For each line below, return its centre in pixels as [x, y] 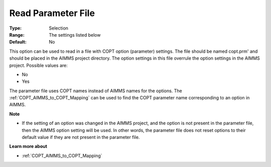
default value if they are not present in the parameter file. [81, 137]
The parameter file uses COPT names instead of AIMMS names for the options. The [96, 91]
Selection [59, 28]
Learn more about [28, 146]
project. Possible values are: [38, 65]
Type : [16, 28]
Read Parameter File [52, 13]
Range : [17, 35]
